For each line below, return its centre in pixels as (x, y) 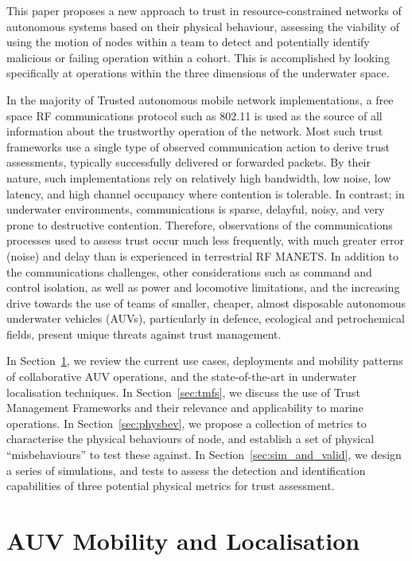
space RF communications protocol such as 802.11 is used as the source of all (194, 115)
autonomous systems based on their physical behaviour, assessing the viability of (203, 26)
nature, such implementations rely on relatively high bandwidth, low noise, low (199, 177)
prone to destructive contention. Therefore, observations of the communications (200, 224)
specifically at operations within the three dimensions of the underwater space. (198, 73)
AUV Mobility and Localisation (183, 540)
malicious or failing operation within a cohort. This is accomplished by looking (198, 57)
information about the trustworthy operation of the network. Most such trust (195, 131)
